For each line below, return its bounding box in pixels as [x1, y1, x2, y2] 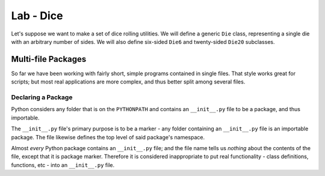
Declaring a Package [11, 93, 73, 102]
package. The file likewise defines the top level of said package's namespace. [11, 133, 205, 141]
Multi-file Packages [11, 54, 87, 64]
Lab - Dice [11, 9, 63, 22]
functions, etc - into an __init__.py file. [11, 161, 114, 168]
